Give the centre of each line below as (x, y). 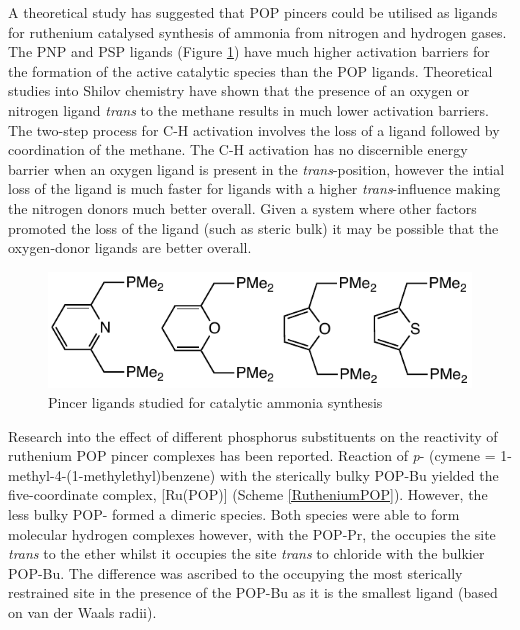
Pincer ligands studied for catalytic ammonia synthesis (215, 401)
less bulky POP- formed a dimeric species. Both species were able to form (234, 513)
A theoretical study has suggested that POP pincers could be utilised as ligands (253, 12)
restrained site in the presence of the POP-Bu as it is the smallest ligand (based (253, 592)
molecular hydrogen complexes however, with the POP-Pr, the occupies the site (252, 533)
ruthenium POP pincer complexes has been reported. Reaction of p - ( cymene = (252, 455)
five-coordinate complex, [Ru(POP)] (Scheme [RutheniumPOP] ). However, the (248, 494)
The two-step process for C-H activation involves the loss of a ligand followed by (254, 129)
